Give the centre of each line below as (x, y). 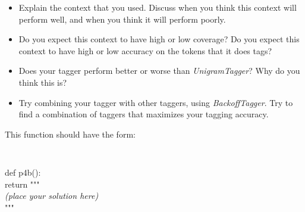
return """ (22, 184)
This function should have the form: (70, 134)
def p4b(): (23, 172)
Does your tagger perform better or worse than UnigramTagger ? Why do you (159, 71)
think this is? (43, 82)
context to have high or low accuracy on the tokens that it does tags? (145, 50)
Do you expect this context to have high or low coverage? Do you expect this (159, 39)
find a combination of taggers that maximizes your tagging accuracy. (144, 114)
